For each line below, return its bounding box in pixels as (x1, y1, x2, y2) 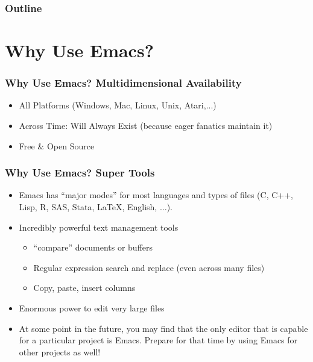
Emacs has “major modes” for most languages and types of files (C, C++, (19, 189, 294, 201)
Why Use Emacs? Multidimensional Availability (5, 75, 242, 90)
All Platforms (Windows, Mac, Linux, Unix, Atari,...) (19, 99, 217, 111)
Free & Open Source (19, 139, 95, 152)
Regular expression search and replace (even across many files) (33, 261, 265, 273)
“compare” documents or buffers (33, 241, 153, 254)
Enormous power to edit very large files (19, 302, 165, 314)
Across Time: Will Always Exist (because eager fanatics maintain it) (19, 119, 273, 132)
